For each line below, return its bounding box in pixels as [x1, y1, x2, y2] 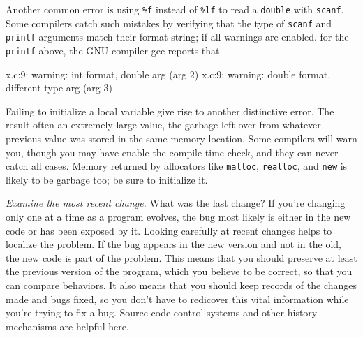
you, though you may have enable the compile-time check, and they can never [6, 145, 339, 159]
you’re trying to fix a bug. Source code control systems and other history [6, 305, 318, 320]
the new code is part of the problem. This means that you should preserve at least [6, 250, 357, 265]
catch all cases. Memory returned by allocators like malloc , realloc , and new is [6, 159, 348, 173]
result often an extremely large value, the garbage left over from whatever [6, 117, 321, 132]
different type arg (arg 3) [6, 80, 112, 95]
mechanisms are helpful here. [6, 318, 129, 333]
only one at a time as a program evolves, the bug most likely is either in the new [6, 210, 351, 224]
